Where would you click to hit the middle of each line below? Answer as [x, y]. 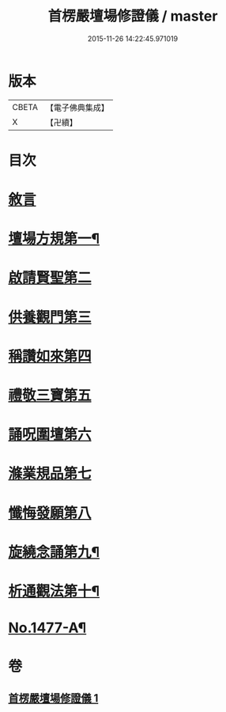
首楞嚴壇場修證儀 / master [133, 16]
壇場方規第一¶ [54, 239]
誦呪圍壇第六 [50, 435]
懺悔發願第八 [50, 513]
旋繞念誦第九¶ [54, 552]
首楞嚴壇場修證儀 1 [53, 698]
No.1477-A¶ [47, 628]
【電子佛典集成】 [77, 108]
